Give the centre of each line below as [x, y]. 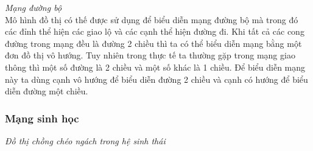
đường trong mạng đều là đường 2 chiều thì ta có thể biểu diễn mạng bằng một [153, 43]
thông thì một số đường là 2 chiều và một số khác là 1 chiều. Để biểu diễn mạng [155, 67]
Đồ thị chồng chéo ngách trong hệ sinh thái [85, 140]
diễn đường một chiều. [47, 91]
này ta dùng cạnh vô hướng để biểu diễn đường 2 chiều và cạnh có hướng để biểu [156, 79]
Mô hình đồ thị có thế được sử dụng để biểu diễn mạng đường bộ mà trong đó [152, 19]
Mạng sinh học [42, 118]
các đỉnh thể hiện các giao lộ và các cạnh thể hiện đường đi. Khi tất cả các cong [155, 31]
